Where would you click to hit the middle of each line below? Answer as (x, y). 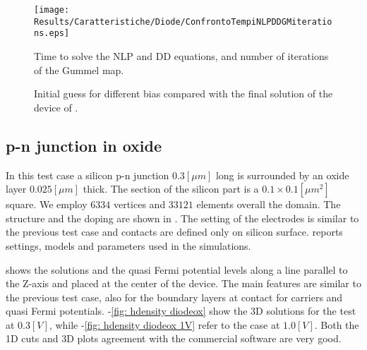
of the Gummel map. (79, 70)
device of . (56, 107)
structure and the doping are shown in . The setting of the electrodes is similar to (182, 218)
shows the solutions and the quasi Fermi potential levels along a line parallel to (177, 269)
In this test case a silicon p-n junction (88, 175)
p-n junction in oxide (84, 145)
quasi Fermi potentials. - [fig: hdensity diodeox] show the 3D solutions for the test (181, 311)
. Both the (337, 324)
